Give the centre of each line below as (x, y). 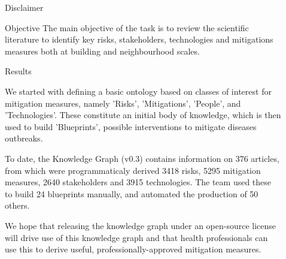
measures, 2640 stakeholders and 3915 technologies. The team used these (138, 182)
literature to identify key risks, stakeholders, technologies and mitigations (139, 39)
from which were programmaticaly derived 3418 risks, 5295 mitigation (133, 170)
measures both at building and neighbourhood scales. (102, 51)
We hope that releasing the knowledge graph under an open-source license (141, 225)
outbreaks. (24, 138)
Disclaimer (24, 7)
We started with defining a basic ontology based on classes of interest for (138, 91)
